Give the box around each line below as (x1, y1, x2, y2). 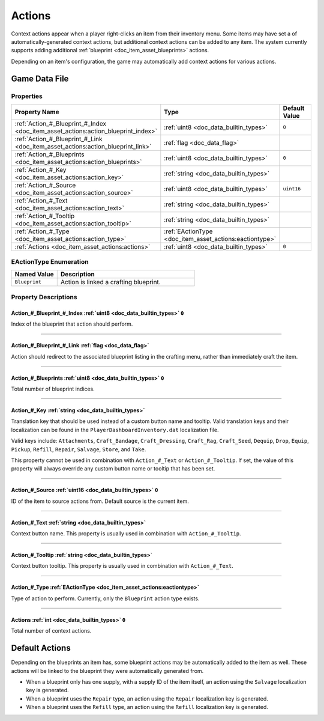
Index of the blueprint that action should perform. (11, 320, 133, 327)
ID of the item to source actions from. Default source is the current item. (11, 497, 189, 505)
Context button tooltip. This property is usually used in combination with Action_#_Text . (11, 562, 234, 570)
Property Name (14, 108, 59, 116)
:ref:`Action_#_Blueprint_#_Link (14, 135, 103, 143)
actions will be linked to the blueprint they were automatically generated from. (11, 667, 204, 674)
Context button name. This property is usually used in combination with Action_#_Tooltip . (11, 530, 241, 537)
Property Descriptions (11, 293, 77, 301)
